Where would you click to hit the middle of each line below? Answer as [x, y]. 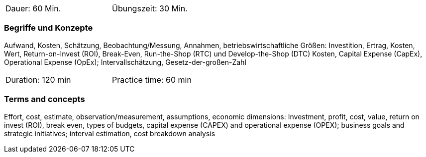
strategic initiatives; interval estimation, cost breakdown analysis [110, 133]
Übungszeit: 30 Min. [150, 8]
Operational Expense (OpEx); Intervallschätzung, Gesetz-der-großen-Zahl [125, 62]
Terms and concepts [45, 99]
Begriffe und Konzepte [49, 28]
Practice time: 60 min [152, 79]
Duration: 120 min [38, 79]
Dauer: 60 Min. [33, 8]
